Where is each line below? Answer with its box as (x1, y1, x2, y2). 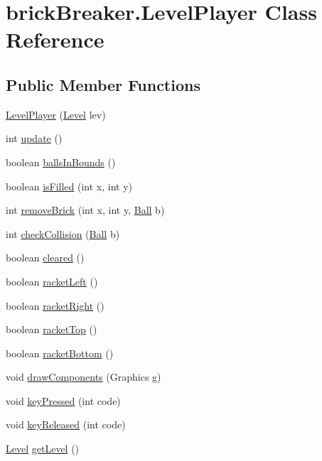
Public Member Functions (6, 73, 200, 95)
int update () (6, 131, 63, 146)
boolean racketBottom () (6, 345, 114, 360)
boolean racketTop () (6, 322, 97, 337)
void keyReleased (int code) (6, 417, 126, 432)
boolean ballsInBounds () (6, 154, 116, 169)
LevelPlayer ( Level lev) (6, 107, 106, 121)
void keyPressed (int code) (6, 393, 121, 408)
